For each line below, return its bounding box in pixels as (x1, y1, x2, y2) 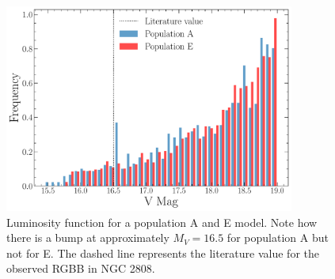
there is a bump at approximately (6, 229, 169, 246)
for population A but (227, 229, 329, 246)
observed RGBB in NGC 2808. (6, 260, 155, 277)
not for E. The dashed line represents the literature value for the (6, 244, 319, 261)
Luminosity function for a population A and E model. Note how (6, 213, 318, 230)
